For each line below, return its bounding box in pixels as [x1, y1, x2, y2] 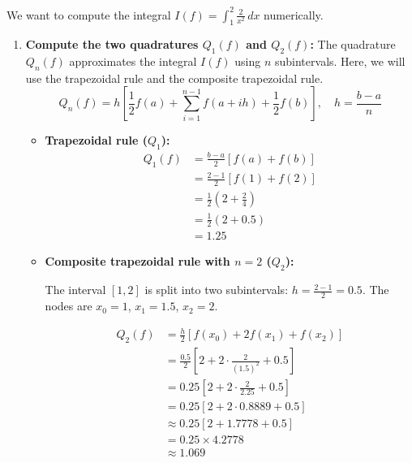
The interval [45, 281, 106, 298]
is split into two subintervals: [144, 281, 289, 298]
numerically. [264, 6, 324, 23]
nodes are [45, 297, 92, 314]
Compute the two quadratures [25, 36, 199, 53]
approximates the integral [69, 53, 197, 70]
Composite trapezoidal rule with [45, 253, 230, 270]
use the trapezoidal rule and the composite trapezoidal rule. [25, 69, 324, 86]
